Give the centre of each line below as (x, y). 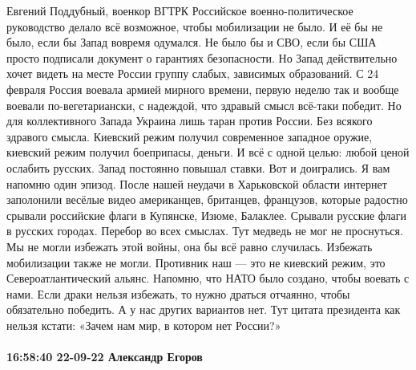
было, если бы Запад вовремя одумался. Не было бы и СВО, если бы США (192, 42)
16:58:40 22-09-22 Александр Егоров (105, 357)
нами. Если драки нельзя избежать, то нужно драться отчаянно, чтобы (178, 293)
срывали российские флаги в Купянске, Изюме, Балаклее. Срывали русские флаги (207, 215)
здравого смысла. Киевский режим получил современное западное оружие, (190, 136)
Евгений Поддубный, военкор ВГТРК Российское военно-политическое (180, 10)
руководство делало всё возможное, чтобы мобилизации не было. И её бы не (195, 26)
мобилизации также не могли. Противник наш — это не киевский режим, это (196, 262)
